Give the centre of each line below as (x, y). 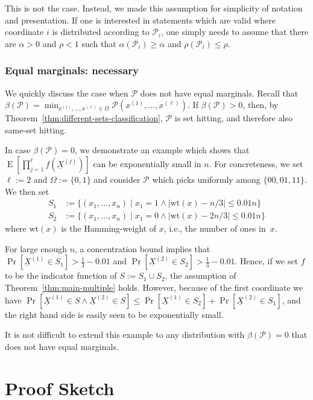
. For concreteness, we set (256, 163)
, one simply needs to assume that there (235, 32)
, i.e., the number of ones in (215, 228)
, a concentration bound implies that (143, 248)
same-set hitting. (36, 129)
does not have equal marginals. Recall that (219, 93)
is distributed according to (101, 32)
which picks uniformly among (206, 179)
